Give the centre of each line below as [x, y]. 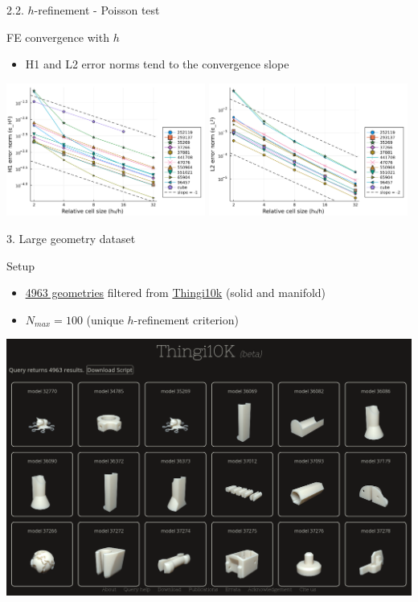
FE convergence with [58, 37]
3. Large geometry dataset [71, 239]
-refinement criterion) [186, 319]
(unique [105, 319]
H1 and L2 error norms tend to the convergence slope [157, 64]
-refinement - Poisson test [97, 10]
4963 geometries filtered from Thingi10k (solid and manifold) [176, 293]
